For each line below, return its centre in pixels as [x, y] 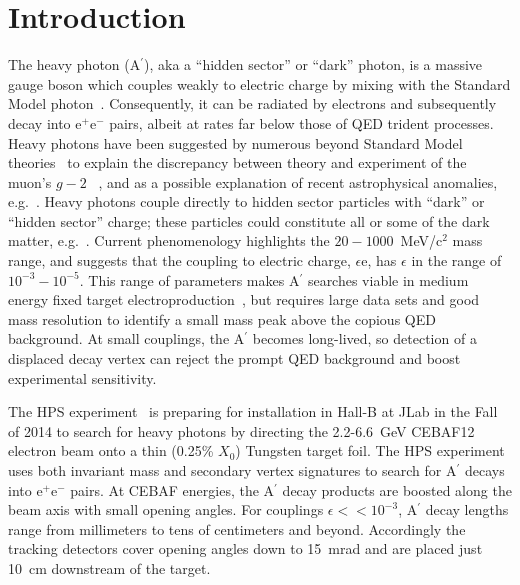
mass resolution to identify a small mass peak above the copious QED [222, 318]
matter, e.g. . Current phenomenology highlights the [169, 240]
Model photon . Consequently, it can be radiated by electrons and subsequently [252, 103]
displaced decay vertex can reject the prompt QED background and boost [234, 358]
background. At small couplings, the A [126, 338]
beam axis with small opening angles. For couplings [166, 509]
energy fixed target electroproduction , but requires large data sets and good [244, 299]
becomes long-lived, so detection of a [364, 338]
